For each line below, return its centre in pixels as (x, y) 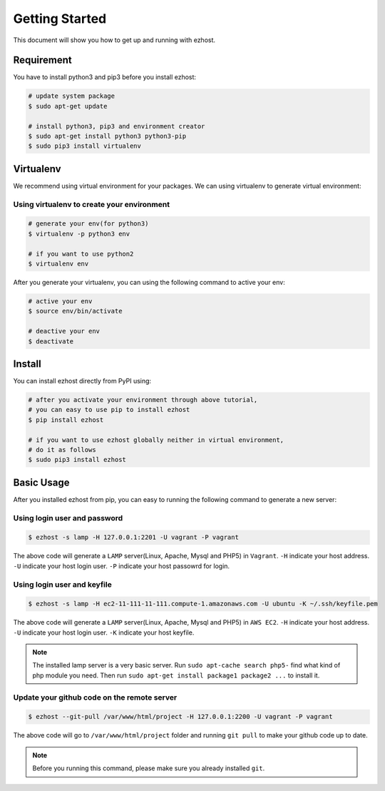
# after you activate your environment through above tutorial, (143, 400)
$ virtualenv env (58, 264)
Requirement (43, 60)
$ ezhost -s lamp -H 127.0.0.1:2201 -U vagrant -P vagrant (133, 538)
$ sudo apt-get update (68, 106)
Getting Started (60, 19)
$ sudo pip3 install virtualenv (85, 146)
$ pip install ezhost (66, 420)
